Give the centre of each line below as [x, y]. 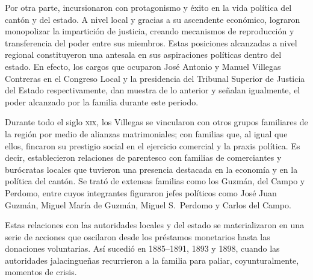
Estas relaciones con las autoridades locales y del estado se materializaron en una [155, 225]
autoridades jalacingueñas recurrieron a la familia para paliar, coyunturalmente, [152, 260]
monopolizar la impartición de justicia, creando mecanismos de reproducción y [150, 31]
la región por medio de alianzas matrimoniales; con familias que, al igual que [146, 133]
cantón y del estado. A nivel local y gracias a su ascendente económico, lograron [153, 19]
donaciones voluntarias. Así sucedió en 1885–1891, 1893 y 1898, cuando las [142, 248]
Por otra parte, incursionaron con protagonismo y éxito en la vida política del [148, 7]
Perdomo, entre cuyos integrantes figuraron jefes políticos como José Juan [141, 192]
